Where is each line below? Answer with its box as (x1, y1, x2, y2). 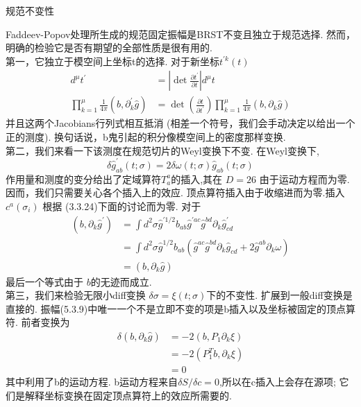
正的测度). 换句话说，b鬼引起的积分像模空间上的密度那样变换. (6, 130, 286, 144)
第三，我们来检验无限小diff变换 (6, 288, 146, 302)
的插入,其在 (171, 171, 223, 186)
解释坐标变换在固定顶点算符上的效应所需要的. (24, 388, 232, 402)
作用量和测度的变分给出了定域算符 (6, 171, 161, 186)
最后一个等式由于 (6, 274, 83, 288)
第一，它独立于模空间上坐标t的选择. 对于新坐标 (6, 53, 219, 68)
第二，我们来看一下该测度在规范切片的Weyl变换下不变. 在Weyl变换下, (6, 143, 319, 157)
